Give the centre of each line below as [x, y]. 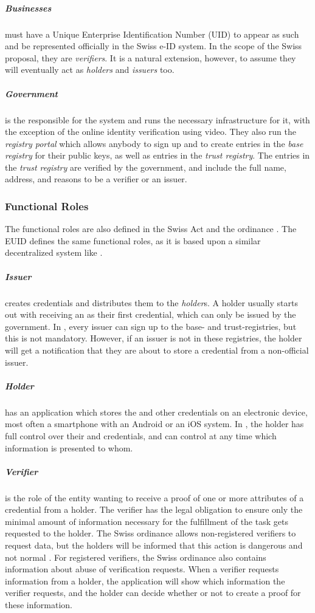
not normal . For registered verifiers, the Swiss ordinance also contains [136, 557]
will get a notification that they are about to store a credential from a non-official [157, 350]
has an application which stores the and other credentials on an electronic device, [156, 412]
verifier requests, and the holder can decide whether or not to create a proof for [153, 593]
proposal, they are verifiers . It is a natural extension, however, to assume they [151, 57]
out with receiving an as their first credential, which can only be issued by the [151, 314]
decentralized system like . [54, 252]
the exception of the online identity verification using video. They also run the [151, 132]
